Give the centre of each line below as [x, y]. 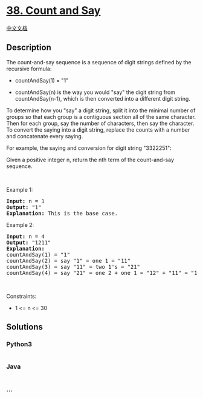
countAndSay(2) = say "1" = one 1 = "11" [69, 261]
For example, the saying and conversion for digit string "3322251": [89, 148]
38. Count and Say [53, 11]
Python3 [19, 345]
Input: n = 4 [26, 236]
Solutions [25, 327]
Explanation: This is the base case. [62, 213]
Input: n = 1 [26, 201]
